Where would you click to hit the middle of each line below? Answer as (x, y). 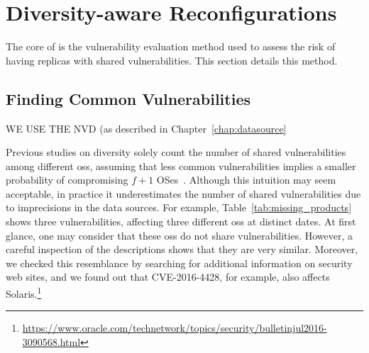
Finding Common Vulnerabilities (128, 98)
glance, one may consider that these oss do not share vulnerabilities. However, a (180, 235)
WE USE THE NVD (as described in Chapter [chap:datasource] (146, 128)
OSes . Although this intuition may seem (246, 180)
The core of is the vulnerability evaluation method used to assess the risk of (171, 46)
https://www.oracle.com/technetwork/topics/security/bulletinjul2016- (175, 328)
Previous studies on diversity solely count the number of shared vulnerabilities (176, 152)
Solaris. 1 (24, 292)
